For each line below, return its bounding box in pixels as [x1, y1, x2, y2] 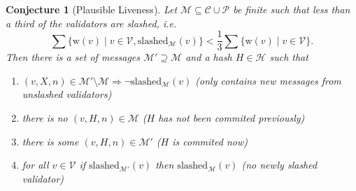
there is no [22, 111, 68, 125]
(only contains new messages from [195, 73, 341, 87]
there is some [22, 134, 79, 148]
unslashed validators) [22, 87, 112, 101]
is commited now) [172, 134, 248, 148]
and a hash [185, 50, 232, 64]
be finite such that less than [233, 2, 350, 16]
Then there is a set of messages [6, 50, 140, 64]
